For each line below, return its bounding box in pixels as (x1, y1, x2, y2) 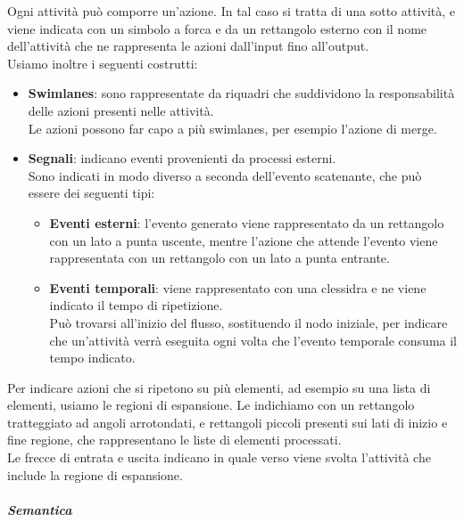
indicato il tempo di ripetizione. (49, 296, 223, 314)
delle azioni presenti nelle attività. (28, 101, 214, 119)
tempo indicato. (49, 348, 136, 367)
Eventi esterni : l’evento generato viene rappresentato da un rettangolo (49, 213, 444, 232)
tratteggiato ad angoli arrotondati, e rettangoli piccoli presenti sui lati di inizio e (7, 412, 448, 431)
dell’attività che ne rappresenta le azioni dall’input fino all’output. (7, 37, 369, 55)
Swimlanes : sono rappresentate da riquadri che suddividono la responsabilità (28, 84, 455, 102)
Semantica (7, 500, 72, 518)
